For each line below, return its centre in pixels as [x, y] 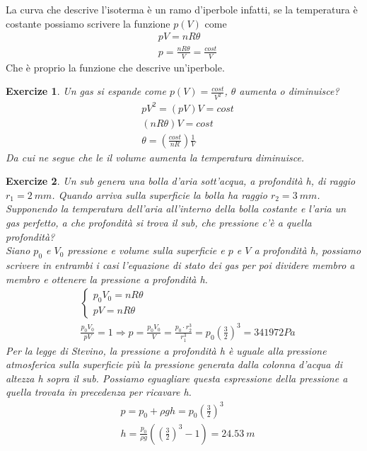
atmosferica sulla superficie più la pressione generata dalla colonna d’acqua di [174, 364]
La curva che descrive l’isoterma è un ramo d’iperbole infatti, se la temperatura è [182, 9]
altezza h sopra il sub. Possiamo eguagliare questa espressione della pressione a [177, 378]
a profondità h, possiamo [308, 250]
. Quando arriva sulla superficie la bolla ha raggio [159, 194]
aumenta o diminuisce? [289, 91]
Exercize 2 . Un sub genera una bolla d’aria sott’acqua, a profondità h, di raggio [181, 181]
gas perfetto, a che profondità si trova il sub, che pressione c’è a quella [159, 223]
